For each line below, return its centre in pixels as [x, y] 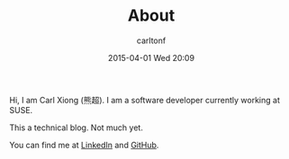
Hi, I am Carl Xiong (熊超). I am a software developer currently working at [145, 100]
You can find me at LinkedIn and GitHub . [84, 145]
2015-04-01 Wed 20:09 [151, 57]
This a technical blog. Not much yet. [77, 128]
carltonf [151, 40]
